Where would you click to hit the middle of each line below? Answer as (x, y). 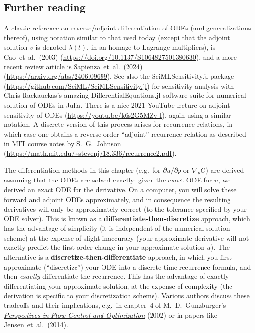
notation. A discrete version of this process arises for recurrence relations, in (118, 124)
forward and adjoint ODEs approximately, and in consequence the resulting (117, 199)
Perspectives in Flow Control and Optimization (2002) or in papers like (111, 315)
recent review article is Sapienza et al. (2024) (73, 66)
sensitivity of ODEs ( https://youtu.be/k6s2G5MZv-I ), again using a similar (118, 114)
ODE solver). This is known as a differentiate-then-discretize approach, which (127, 218)
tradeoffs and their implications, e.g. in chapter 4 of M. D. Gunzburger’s (115, 305)
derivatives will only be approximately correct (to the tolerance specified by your (125, 209)
